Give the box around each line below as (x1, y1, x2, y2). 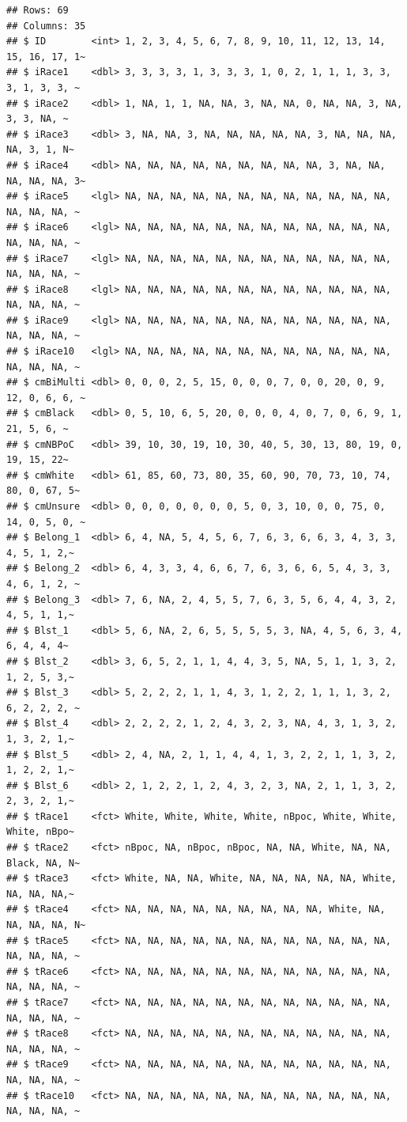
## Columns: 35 (6, 20, 86, 32)
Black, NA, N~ (6, 857, 81, 869)
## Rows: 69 (6, 5, 69, 16)
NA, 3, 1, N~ (6, 144, 74, 156)
